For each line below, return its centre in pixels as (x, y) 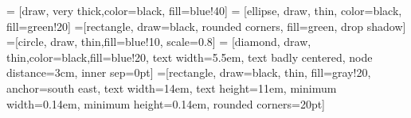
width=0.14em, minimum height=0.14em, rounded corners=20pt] (166, 103)
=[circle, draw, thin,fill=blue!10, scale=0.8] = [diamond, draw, (159, 42)
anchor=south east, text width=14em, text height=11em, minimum (172, 88)
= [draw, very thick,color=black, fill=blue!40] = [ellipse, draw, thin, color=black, (204, 10)
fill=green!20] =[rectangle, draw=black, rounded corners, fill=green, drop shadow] (206, 26)
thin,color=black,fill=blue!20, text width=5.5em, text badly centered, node (190, 57)
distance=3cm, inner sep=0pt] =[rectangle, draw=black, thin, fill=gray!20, (189, 72)
